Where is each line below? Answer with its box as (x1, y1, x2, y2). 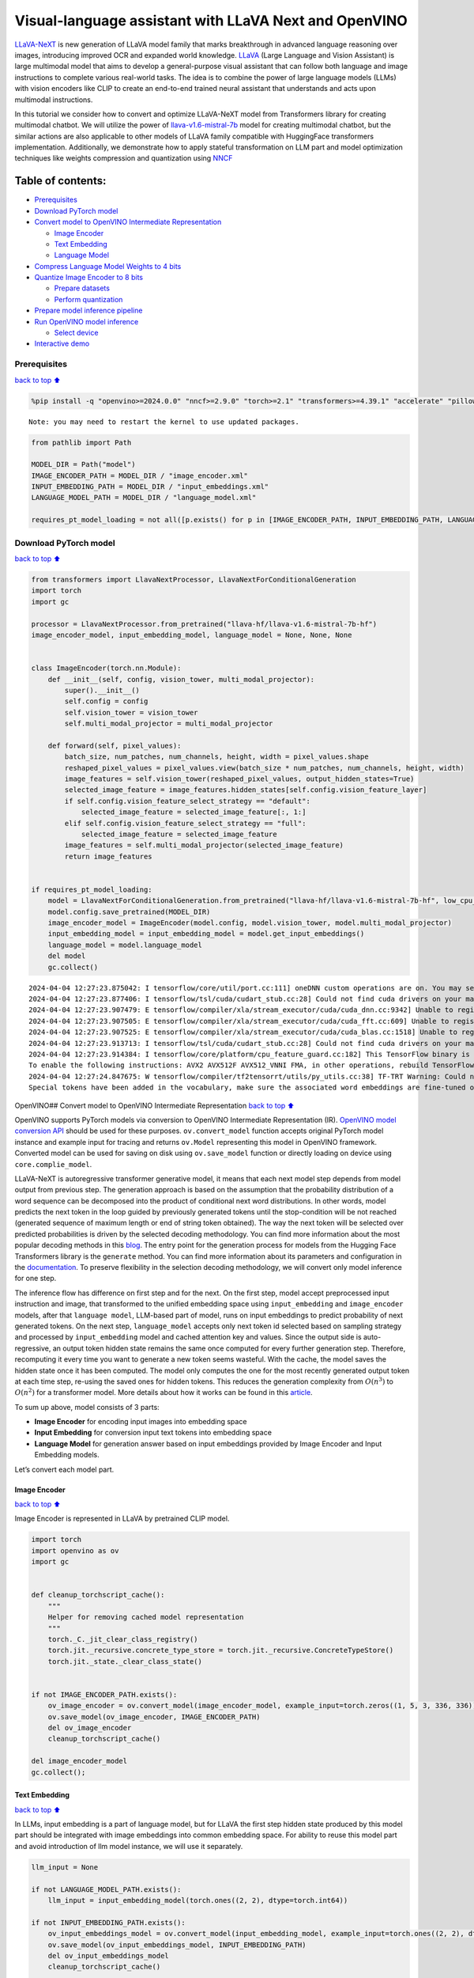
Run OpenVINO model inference (34, 316, 139, 326)
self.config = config (64, 697, 149, 706)
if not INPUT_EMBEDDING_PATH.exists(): (31, 1918, 186, 1927)
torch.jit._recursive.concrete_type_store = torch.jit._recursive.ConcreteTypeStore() (47, 1646, 394, 1655)
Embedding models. (34, 1450, 100, 1460)
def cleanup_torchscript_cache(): (31, 1590, 165, 1600)
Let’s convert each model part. (14, 1465, 115, 1474)
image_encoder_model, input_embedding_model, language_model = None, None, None (31, 630, 352, 639)
